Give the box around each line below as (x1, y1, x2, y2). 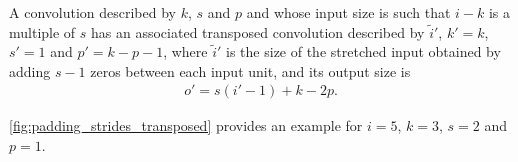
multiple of (9, 21, 76, 42)
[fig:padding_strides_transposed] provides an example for (9, 115, 363, 136)
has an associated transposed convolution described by (91, 21, 425, 42)
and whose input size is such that (246, 2, 451, 22)
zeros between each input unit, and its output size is (90, 60, 411, 81)
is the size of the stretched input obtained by (226, 41, 501, 62)
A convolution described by (9, 2, 176, 22)
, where (163, 41, 208, 62)
